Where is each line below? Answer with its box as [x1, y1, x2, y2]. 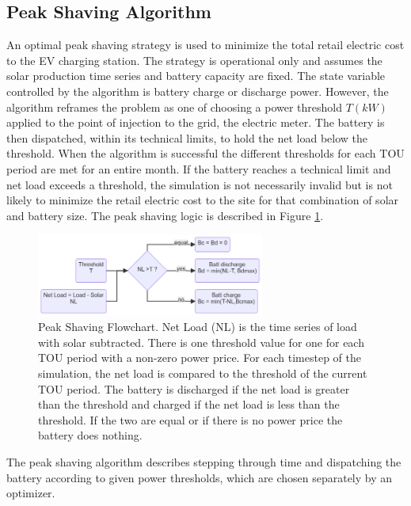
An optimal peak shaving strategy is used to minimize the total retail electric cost [6, 36, 405, 53]
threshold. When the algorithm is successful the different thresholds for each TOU [6, 145, 405, 162]
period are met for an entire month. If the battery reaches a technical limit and [6, 160, 391, 177]
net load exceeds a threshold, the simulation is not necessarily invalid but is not [6, 176, 393, 192]
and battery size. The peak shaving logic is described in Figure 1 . [6, 207, 324, 223]
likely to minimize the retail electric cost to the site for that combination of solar [6, 192, 399, 208]
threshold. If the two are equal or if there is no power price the [38, 411, 343, 428]
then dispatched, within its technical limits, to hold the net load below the [6, 129, 368, 146]
